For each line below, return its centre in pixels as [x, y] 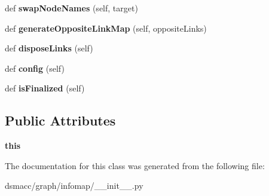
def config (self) [35, 68]
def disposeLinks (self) [49, 48]
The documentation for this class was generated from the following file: [135, 165]
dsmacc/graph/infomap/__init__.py [74, 186]
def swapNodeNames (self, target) [71, 8]
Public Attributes [60, 120]
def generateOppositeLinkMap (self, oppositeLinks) [106, 28]
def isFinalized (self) [45, 88]
